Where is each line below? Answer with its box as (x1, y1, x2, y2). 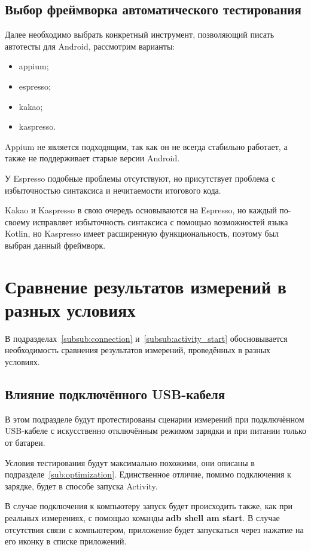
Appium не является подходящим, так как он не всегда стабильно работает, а (5, 140, 288, 152)
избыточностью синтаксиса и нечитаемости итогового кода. (5, 183, 221, 196)
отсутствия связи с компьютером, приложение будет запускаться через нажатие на (5, 523, 304, 535)
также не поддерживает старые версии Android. (5, 152, 180, 164)
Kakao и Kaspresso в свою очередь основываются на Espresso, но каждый (5, 204, 277, 216)
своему (5, 215, 30, 228)
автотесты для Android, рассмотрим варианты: (5, 39, 175, 52)
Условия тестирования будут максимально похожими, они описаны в (5, 456, 255, 469)
